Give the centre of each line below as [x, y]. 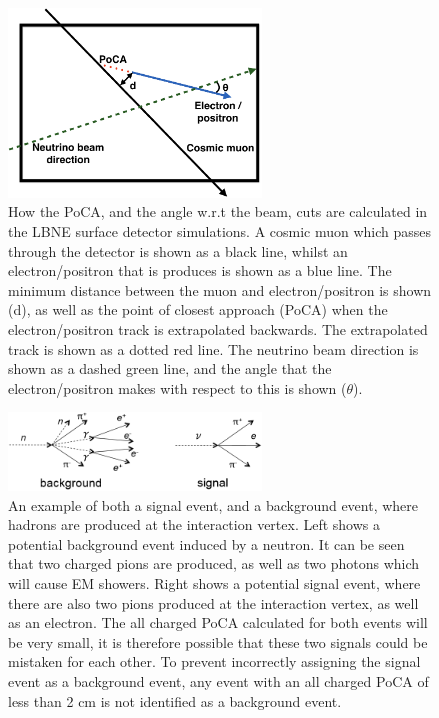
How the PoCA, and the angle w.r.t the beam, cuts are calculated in [218, 211]
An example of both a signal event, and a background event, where [213, 504]
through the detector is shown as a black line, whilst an [178, 250]
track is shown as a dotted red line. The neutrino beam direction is [213, 348]
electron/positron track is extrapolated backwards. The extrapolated [218, 329]
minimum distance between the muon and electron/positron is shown [220, 289]
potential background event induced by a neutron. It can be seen [206, 543]
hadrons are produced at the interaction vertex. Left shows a [194, 524]
